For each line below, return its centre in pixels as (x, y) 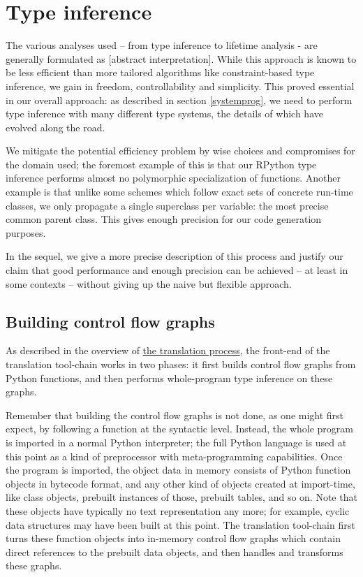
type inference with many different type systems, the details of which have (164, 114)
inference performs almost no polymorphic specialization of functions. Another (173, 178)
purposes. (26, 232)
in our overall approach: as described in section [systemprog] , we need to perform (179, 100)
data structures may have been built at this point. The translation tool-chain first (180, 524)
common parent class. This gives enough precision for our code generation (164, 219)
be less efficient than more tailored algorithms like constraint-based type (160, 72)
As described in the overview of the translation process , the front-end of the (168, 350)
